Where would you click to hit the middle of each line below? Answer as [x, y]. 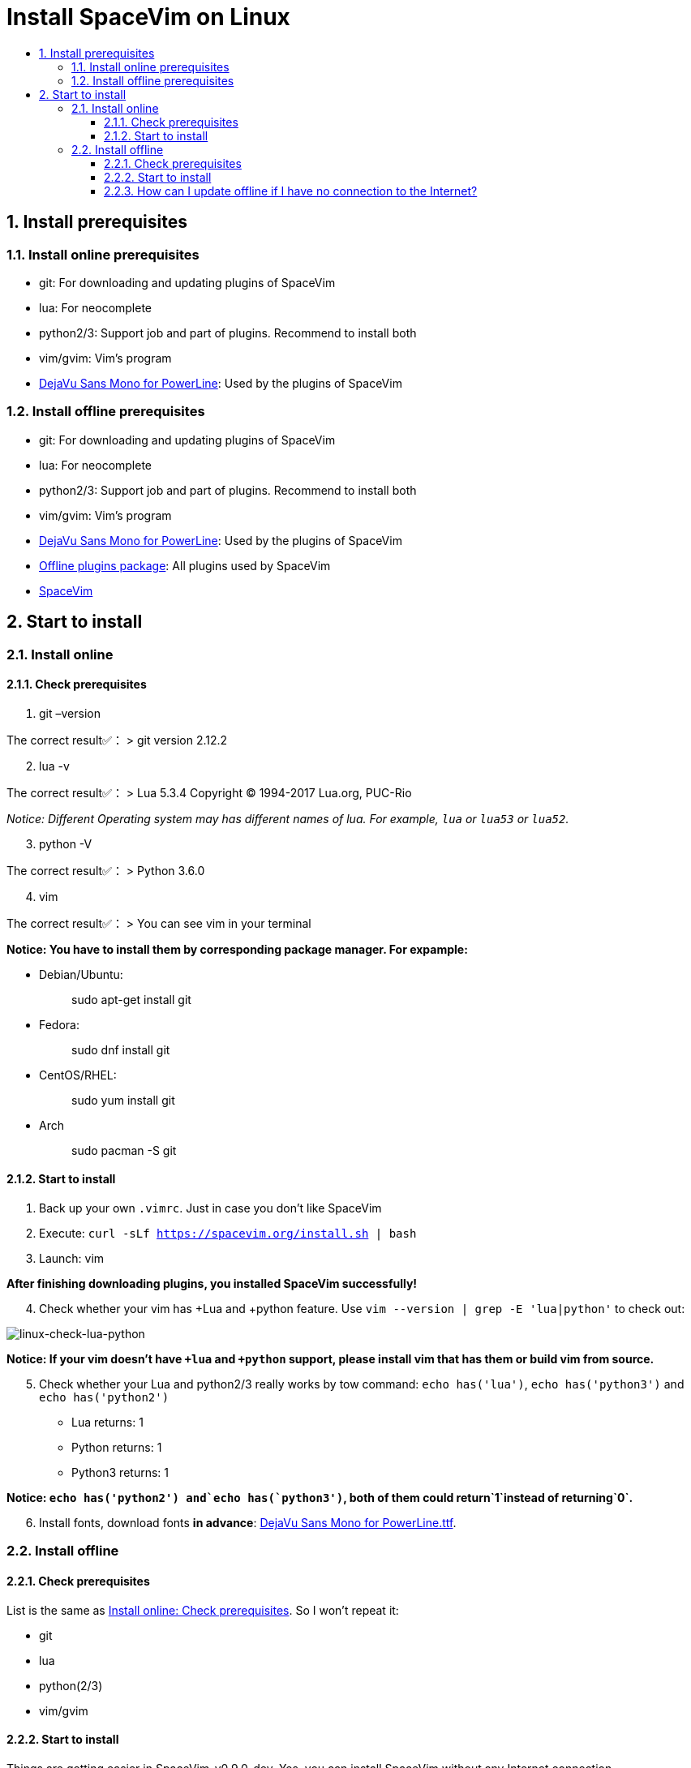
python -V [66, 843]
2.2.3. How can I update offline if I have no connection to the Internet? [291, 191]
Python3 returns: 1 [120, 1472]
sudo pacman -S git [124, 1150]
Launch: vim [72, 1258]
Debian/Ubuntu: [81, 974]
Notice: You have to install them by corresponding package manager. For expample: [237, 949]
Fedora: [60, 1024]
